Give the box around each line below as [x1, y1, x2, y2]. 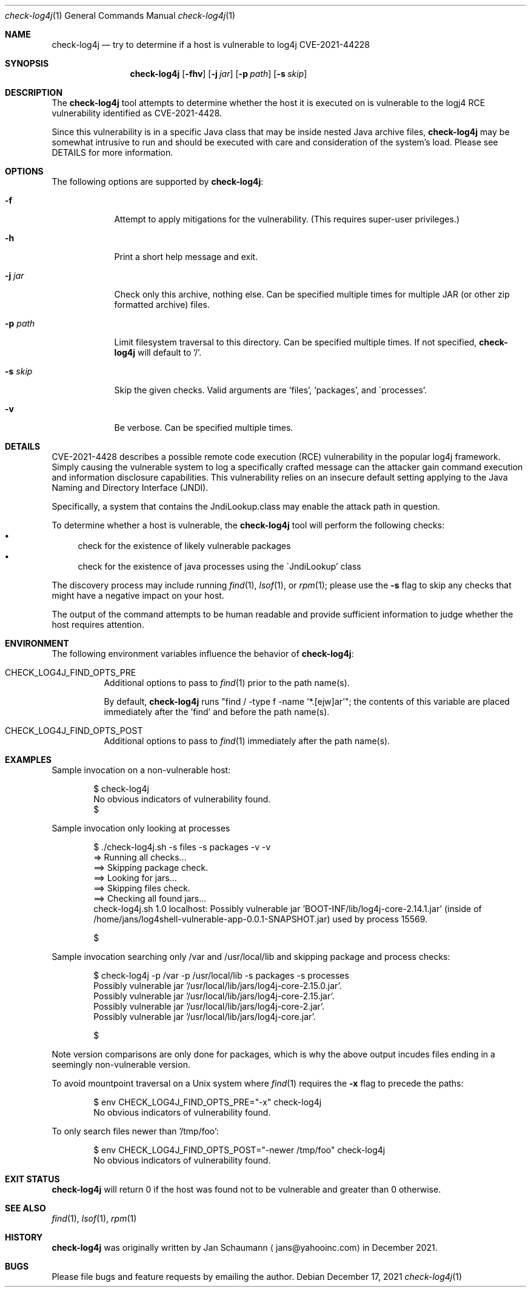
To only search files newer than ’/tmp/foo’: [52, 1126, 219, 1136]
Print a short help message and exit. [114, 251, 258, 262]
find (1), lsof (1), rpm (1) [52, 1213, 137, 1224]
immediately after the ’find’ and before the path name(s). [104, 707, 330, 717]
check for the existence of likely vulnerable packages [78, 541, 291, 551]
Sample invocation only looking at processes [52, 823, 230, 833]
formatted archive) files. [114, 299, 210, 310]
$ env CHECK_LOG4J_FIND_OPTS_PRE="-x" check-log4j [93, 1097, 322, 1107]
